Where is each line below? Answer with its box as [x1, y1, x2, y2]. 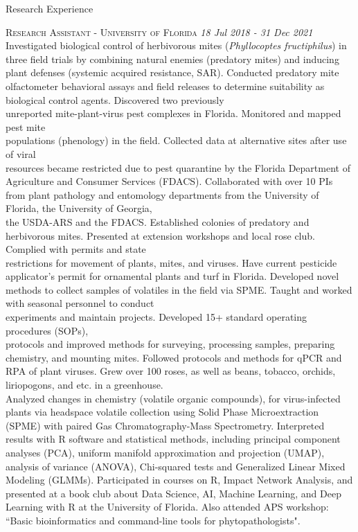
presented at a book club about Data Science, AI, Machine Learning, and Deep [6, 486, 341, 500]
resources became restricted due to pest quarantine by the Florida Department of [6, 160, 350, 175]
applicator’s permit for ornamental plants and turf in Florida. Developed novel [6, 269, 339, 283]
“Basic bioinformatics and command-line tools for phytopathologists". [6, 513, 301, 527]
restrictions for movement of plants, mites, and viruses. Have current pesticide [6, 255, 337, 269]
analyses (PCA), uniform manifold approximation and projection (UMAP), [6, 445, 325, 459]
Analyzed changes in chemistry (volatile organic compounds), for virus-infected [6, 391, 341, 405]
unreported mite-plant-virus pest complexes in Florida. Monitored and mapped [6, 106, 341, 121]
